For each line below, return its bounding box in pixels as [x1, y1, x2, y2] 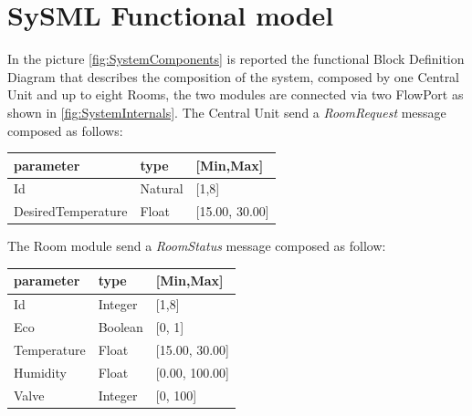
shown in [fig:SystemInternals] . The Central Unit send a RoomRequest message [7, 102, 446, 121]
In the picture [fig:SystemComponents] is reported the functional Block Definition [7, 49, 465, 68]
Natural [140, 179, 184, 198]
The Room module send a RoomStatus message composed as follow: [7, 236, 386, 255]
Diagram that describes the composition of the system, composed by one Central [7, 67, 460, 86]
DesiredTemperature [14, 202, 128, 221]
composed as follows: [7, 120, 123, 140]
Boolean [98, 317, 143, 337]
